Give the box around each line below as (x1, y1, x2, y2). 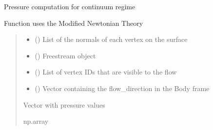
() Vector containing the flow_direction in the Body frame (35, 83, 210, 93)
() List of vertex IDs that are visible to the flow (35, 67, 177, 77)
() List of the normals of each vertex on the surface (35, 34, 188, 44)
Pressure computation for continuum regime (4, 1, 136, 11)
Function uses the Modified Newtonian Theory (4, 18, 143, 28)
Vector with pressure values (23, 99, 105, 110)
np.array (23, 116, 49, 126)
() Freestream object (35, 50, 96, 60)
